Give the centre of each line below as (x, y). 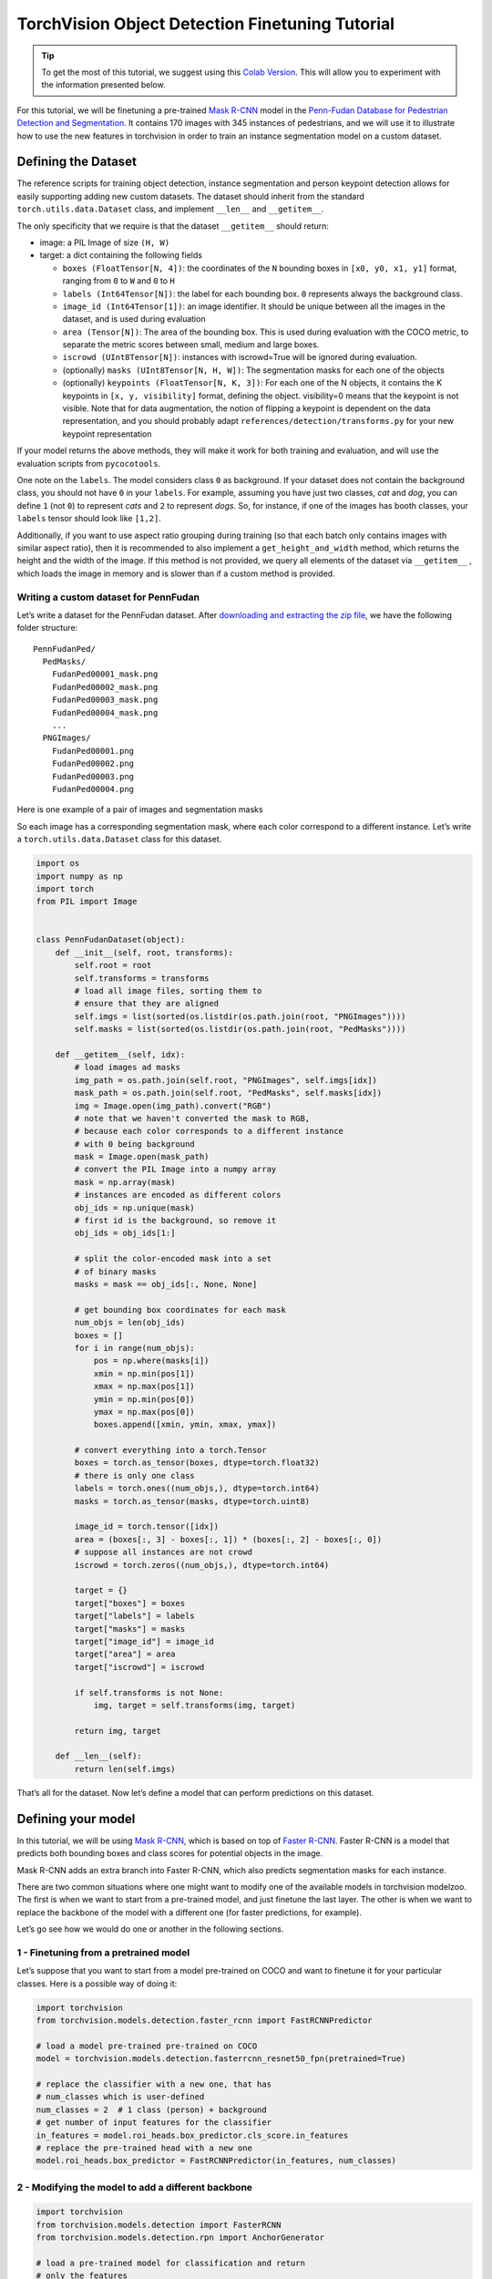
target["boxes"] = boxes (130, 1603)
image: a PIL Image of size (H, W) (105, 242)
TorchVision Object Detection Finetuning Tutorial (206, 24)
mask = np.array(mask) (125, 1182)
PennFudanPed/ (64, 649)
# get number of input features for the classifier (154, 2123)
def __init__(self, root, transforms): (144, 952)
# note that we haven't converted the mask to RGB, (192, 1118)
